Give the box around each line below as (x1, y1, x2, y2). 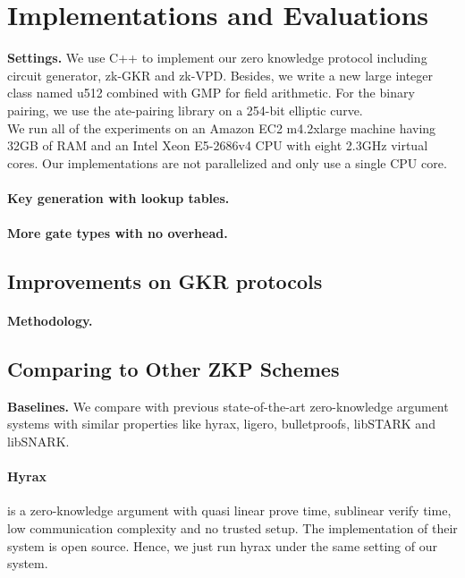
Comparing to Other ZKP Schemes (7, 355, 340, 383)
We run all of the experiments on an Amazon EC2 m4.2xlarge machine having (7, 118, 436, 137)
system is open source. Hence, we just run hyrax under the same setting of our (7, 536, 437, 555)
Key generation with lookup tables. (7, 188, 230, 207)
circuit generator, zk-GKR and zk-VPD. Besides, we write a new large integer (7, 65, 434, 84)
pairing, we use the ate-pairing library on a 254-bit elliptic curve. (7, 100, 363, 119)
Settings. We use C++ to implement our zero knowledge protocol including (7, 48, 427, 67)
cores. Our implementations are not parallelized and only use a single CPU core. (7, 153, 447, 172)
